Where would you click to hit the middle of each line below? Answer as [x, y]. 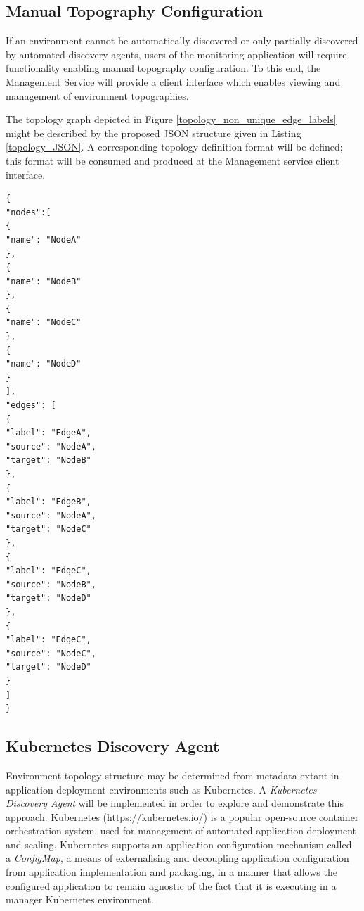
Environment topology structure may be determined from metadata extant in [173, 775]
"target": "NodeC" [48, 529]
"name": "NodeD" [44, 364]
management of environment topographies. [97, 95]
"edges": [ [31, 406]
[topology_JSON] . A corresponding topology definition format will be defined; [174, 147]
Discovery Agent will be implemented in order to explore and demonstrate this [175, 803]
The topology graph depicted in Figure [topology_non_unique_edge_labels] [171, 119]
